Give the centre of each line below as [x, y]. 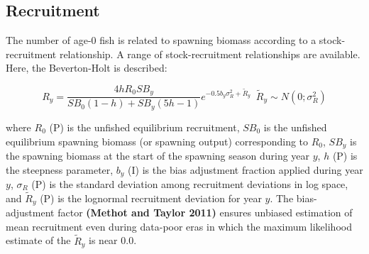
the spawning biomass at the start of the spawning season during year [158, 155]
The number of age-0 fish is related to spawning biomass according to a [161, 40]
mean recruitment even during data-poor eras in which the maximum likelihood [179, 226]
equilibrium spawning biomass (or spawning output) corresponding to [157, 141]
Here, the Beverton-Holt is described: [87, 68]
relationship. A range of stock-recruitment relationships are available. [210, 54]
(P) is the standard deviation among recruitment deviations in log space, [190, 184]
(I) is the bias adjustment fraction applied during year [246, 169]
